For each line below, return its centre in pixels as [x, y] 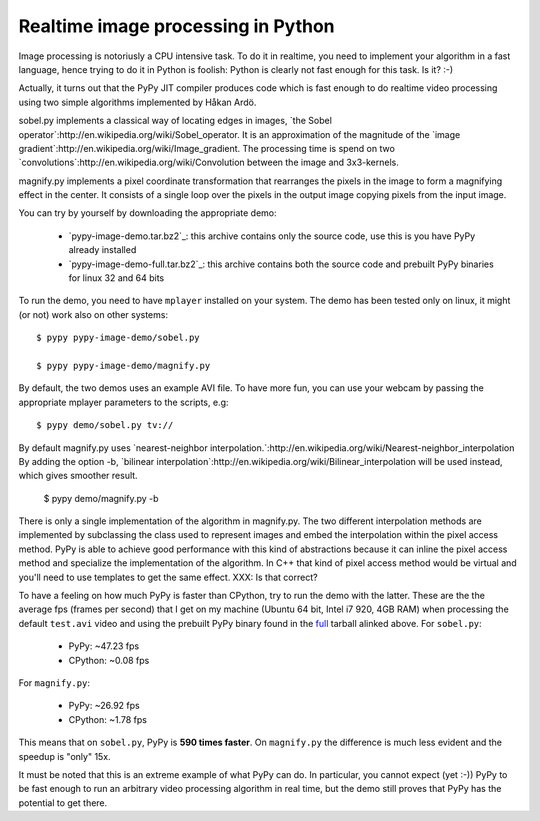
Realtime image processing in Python [176, 26]
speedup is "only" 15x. [64, 756]
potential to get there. [63, 802]
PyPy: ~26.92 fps [104, 706]
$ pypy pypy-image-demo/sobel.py [118, 338]
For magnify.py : [54, 683]
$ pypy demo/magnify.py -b [101, 498]
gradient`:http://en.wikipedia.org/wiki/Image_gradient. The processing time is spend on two [206, 148]
